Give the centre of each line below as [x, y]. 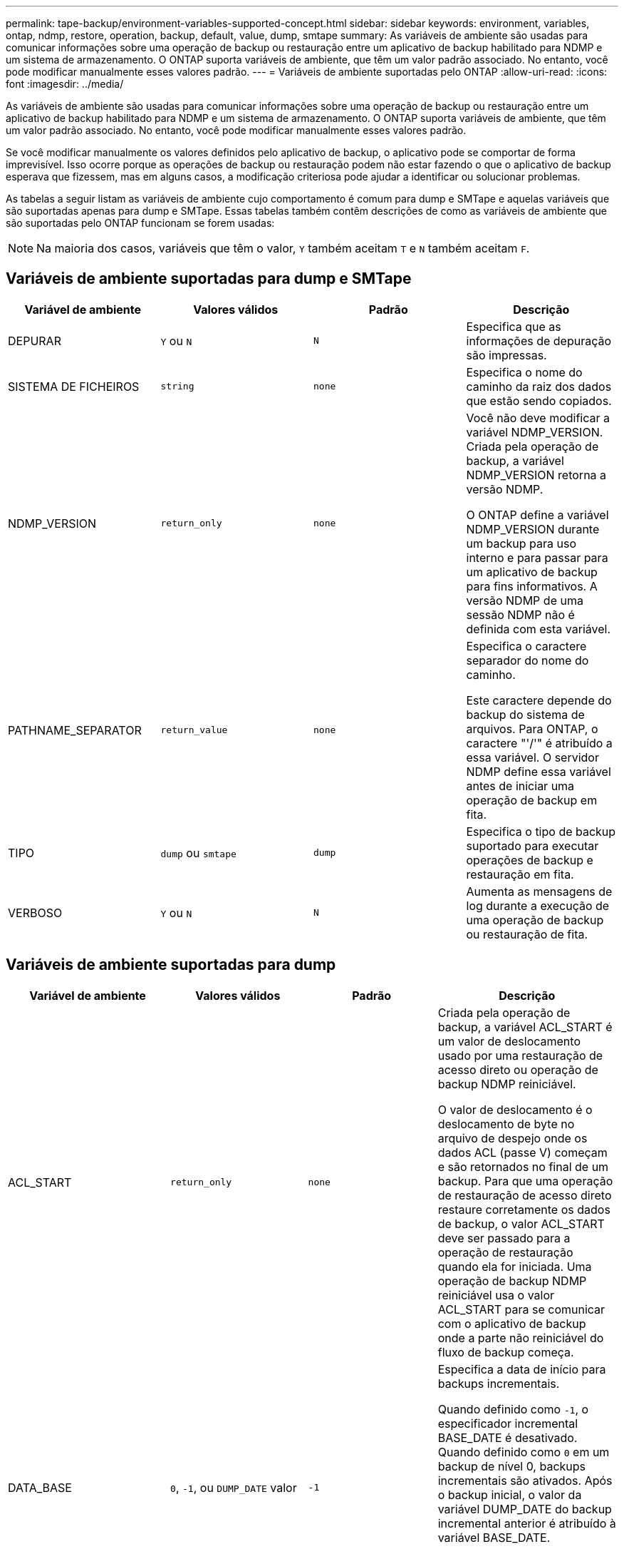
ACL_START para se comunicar [521, 1309]
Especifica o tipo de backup [541, 831]
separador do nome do [527, 660]
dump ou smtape [198, 853]
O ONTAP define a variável [537, 515]
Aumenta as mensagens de [539, 891]
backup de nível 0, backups [512, 1466]
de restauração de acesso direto [525, 1195]
